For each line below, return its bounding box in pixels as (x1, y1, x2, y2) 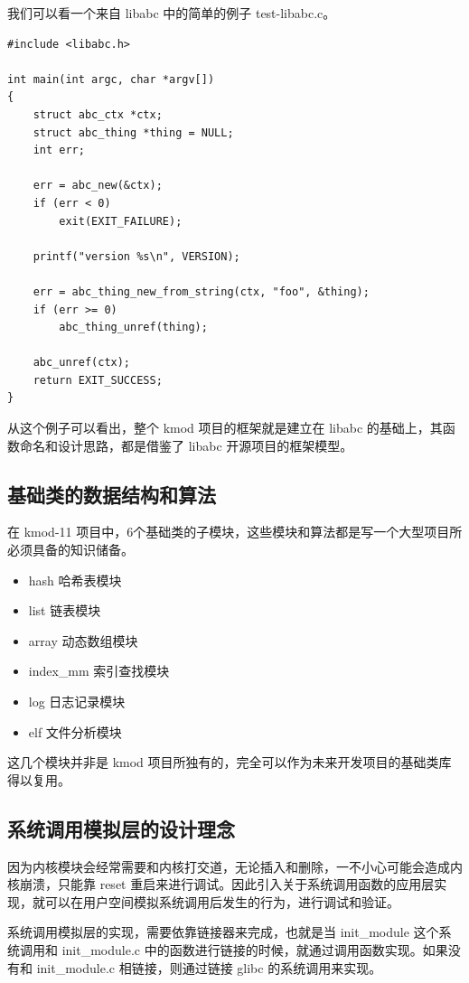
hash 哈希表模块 (28, 570, 122, 589)
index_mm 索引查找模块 (28, 661, 170, 680)
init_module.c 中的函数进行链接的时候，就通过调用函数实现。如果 (61, 940, 448, 959)
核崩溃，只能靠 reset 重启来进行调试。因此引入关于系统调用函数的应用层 (7, 875, 435, 894)
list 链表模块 (28, 601, 101, 620)
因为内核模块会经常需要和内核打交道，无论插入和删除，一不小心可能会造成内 (7, 857, 463, 875)
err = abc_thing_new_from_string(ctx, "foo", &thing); (33, 285, 370, 298)
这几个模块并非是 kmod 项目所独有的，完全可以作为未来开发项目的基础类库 (7, 753, 452, 772)
